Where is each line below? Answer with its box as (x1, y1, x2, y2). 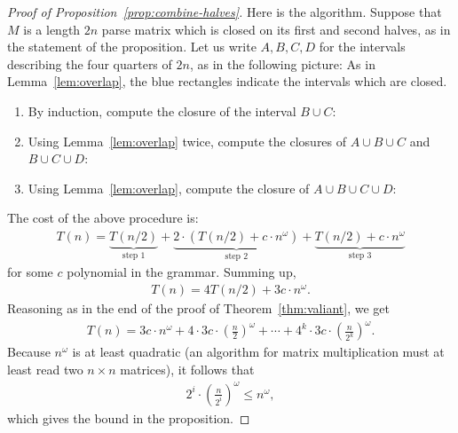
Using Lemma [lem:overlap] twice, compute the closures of (28, 131, 347, 150)
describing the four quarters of (7, 54, 172, 73)
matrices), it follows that (120, 359, 255, 378)
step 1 (122, 250, 146, 260)
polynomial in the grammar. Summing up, (67, 263, 296, 281)
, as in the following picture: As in (189, 54, 375, 73)
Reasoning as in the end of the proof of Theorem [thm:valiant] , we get (7, 299, 390, 318)
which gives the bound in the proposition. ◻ (7, 408, 250, 427)
